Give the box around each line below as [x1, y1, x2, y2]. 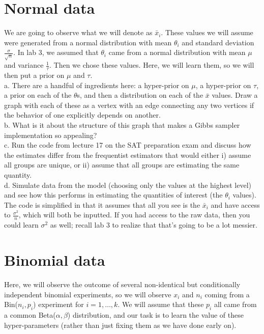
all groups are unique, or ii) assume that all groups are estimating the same [4, 159, 240, 170]
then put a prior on [4, 70, 65, 80]
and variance [4, 60, 44, 70]
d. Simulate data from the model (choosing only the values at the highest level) [4, 179, 251, 190]
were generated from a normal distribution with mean [4, 37, 172, 47]
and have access [211, 199, 260, 210]
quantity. [4, 170, 32, 180]
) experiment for [33, 299, 84, 310]
